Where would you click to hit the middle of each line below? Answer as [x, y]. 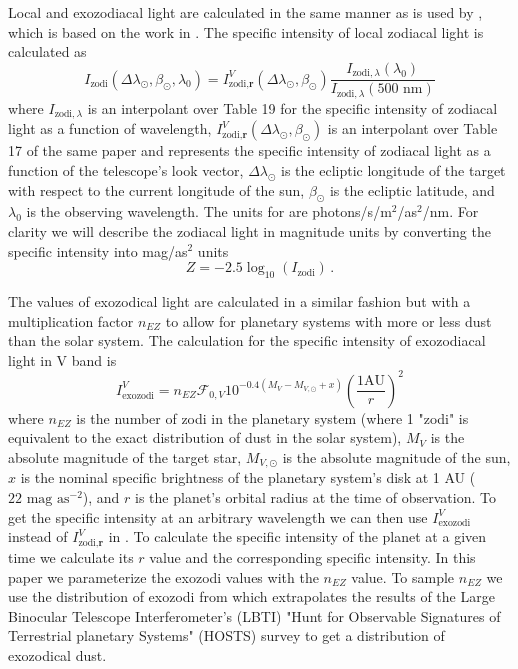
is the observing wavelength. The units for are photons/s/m [209, 211]
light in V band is [62, 359]
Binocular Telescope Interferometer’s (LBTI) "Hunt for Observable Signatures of [254, 615]
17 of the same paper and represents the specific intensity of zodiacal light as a [249, 150]
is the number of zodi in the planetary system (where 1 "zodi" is [272, 417]
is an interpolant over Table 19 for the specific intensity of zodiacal [292, 107]
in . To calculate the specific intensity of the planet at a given [297, 536]
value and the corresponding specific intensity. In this [312, 556]
